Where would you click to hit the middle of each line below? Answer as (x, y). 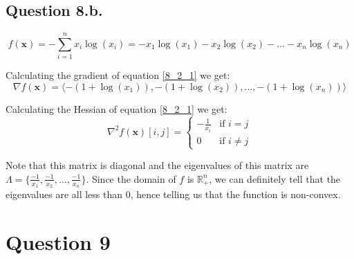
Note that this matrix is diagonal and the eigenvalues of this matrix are (157, 165)
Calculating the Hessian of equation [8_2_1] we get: (117, 108)
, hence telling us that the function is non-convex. (235, 194)
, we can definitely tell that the (275, 178)
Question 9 (58, 241)
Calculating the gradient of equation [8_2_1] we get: (118, 75)
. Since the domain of (131, 178)
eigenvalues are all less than (64, 194)
